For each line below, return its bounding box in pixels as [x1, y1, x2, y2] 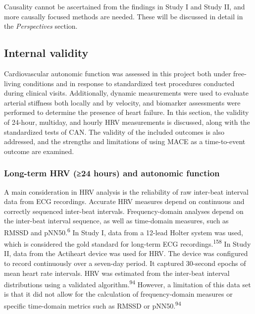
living [4, 78, 21, 88]
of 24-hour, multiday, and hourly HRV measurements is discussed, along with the [4, 116, 250, 127]
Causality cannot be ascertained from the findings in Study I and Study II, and [4, 1, 245, 11]
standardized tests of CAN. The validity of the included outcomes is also [4, 126, 224, 137]
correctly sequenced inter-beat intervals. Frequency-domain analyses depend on [4, 206, 244, 216]
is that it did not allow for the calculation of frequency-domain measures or [4, 289, 233, 299]
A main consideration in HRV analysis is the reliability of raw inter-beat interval [4, 186, 249, 197]
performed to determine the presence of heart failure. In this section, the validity [4, 107, 249, 117]
